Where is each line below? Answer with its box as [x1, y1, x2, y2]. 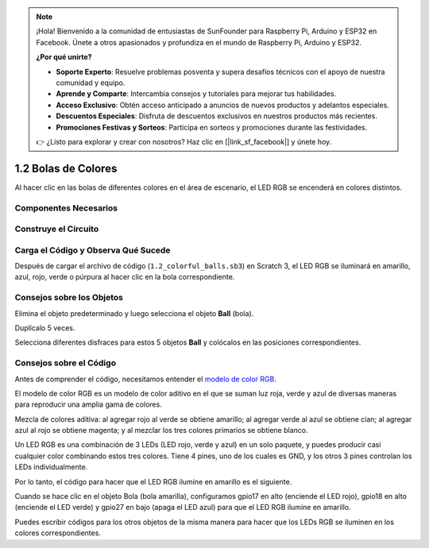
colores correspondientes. [14, 528, 101, 538]
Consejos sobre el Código [14, 357, 117, 369]
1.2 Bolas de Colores [14, 161, 118, 175]
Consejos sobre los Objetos [14, 292, 123, 303]
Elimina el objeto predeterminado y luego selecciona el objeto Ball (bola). [14, 308, 254, 318]
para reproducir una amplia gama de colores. [14, 399, 162, 409]
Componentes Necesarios [14, 203, 118, 214]
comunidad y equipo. [56, 78, 126, 87]
